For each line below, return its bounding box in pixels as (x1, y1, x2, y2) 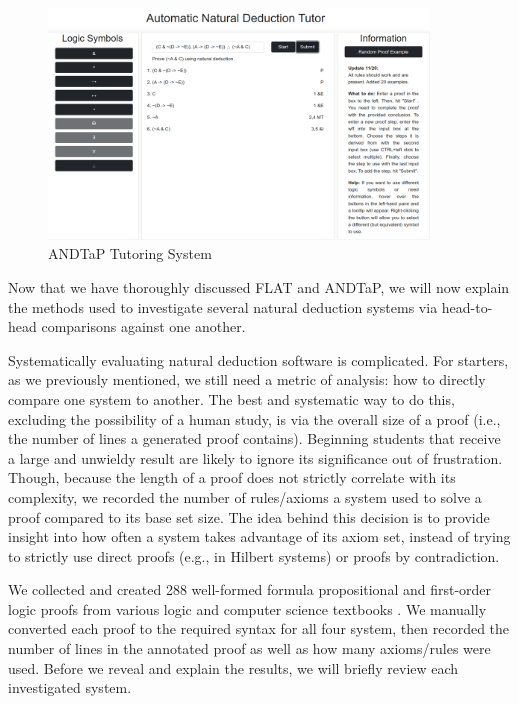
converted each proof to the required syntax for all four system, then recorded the (8, 618, 510, 639)
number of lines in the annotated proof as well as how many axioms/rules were (8, 638, 491, 659)
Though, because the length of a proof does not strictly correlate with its (8, 467, 456, 488)
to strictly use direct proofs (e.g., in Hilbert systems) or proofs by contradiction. (8, 545, 500, 566)
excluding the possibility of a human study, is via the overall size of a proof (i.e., (8, 408, 501, 429)
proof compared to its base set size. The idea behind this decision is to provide (8, 506, 490, 527)
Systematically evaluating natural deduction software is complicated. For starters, (8, 349, 509, 370)
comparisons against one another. (41, 316, 246, 337)
